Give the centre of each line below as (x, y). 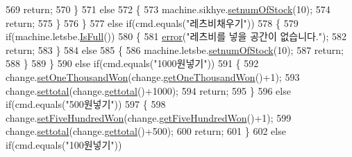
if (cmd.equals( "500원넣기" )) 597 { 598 (86, 104)
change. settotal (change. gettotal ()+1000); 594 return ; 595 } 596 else (148, 90)
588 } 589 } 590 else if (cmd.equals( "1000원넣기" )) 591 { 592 (132, 63)
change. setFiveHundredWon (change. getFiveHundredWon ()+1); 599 (149, 117)
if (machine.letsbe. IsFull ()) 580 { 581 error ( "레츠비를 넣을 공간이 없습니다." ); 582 (176, 36)
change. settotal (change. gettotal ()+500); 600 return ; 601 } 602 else (146, 131)
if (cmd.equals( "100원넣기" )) (64, 144)
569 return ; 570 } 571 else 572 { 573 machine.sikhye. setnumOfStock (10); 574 (168, 9)
